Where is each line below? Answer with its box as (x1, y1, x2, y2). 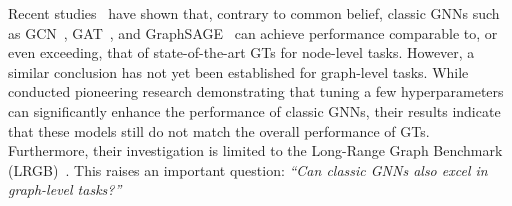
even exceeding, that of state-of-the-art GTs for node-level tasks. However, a (8, 42, 475, 63)
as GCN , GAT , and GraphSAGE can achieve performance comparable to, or (8, 22, 498, 43)
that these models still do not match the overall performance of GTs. (8, 120, 430, 141)
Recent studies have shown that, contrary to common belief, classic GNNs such (8, 3, 500, 23)
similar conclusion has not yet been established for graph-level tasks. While (8, 61, 469, 82)
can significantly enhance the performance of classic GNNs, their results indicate (8, 100, 501, 121)
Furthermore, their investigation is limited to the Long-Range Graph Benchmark (8, 140, 503, 161)
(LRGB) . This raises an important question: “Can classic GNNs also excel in (8, 159, 488, 180)
